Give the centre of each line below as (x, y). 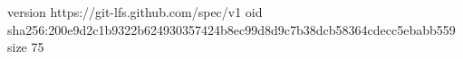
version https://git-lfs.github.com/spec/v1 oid (135, 12)
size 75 (26, 47)
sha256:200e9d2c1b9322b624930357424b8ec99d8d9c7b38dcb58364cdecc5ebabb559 (231, 29)
